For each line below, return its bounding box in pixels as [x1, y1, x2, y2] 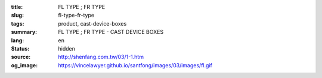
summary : [11, 29, 38, 36]
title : [11, 4, 23, 10]
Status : [11, 45, 30, 52]
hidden [58, 45, 76, 52]
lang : [11, 36, 24, 44]
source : [11, 54, 31, 61]
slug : [11, 12, 24, 19]
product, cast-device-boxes [58, 20, 127, 27]
